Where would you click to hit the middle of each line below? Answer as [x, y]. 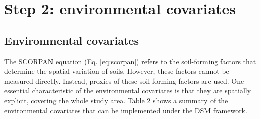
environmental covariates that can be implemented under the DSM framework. [126, 110]
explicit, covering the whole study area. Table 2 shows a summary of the [116, 100]
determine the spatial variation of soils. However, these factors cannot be [117, 71]
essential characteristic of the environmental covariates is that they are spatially [128, 91]
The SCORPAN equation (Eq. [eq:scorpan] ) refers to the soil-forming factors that [130, 61]
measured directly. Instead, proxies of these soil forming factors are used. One [124, 81]
